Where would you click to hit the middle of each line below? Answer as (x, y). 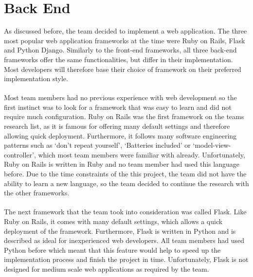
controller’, (20, 154)
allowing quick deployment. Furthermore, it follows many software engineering (120, 135)
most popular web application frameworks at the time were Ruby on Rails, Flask (125, 40)
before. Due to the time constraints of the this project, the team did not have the (125, 174)
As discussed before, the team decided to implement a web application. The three (126, 31)
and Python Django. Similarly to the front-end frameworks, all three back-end (120, 50)
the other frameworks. (37, 193)
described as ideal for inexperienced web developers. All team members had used (124, 240)
